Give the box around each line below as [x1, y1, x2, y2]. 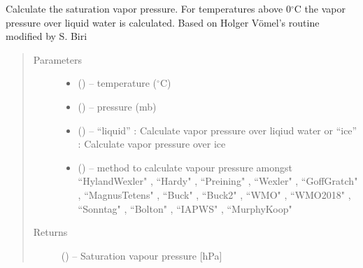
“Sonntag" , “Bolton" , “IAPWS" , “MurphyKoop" [78, 201, 292, 216]
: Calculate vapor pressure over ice [78, 136, 226, 151]
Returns [33, 225, 68, 239]
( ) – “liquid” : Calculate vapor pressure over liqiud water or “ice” [78, 122, 357, 137]
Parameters [33, 52, 82, 66]
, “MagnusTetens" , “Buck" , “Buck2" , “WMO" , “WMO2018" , [78, 187, 351, 202]
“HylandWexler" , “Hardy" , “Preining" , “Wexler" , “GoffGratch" [78, 174, 358, 188]
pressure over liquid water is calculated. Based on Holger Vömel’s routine [6, 15, 320, 29]
